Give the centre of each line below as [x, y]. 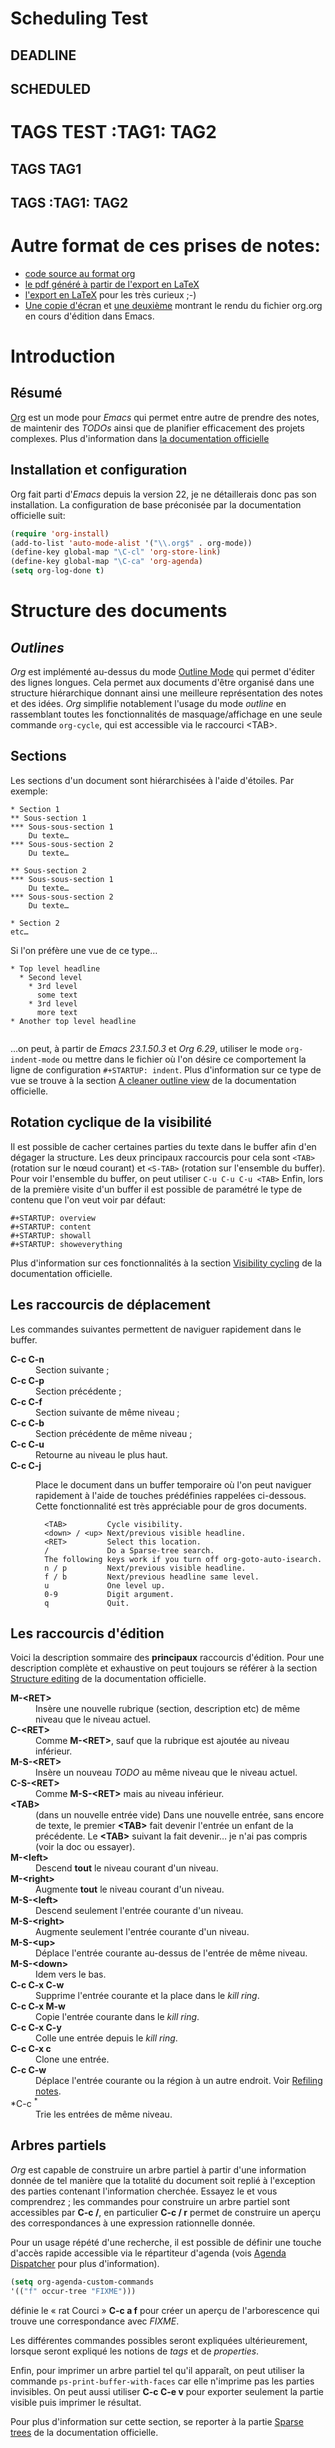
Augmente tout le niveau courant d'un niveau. [130, 1889]
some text [57, 995]
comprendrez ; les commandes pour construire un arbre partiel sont [150, 2201]
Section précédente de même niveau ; [114, 1433]
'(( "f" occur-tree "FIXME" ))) [73, 2291]
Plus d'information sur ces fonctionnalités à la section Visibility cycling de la [166, 1263]
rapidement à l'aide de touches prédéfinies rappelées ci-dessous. [171, 1495]
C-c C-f [26, 1401]
